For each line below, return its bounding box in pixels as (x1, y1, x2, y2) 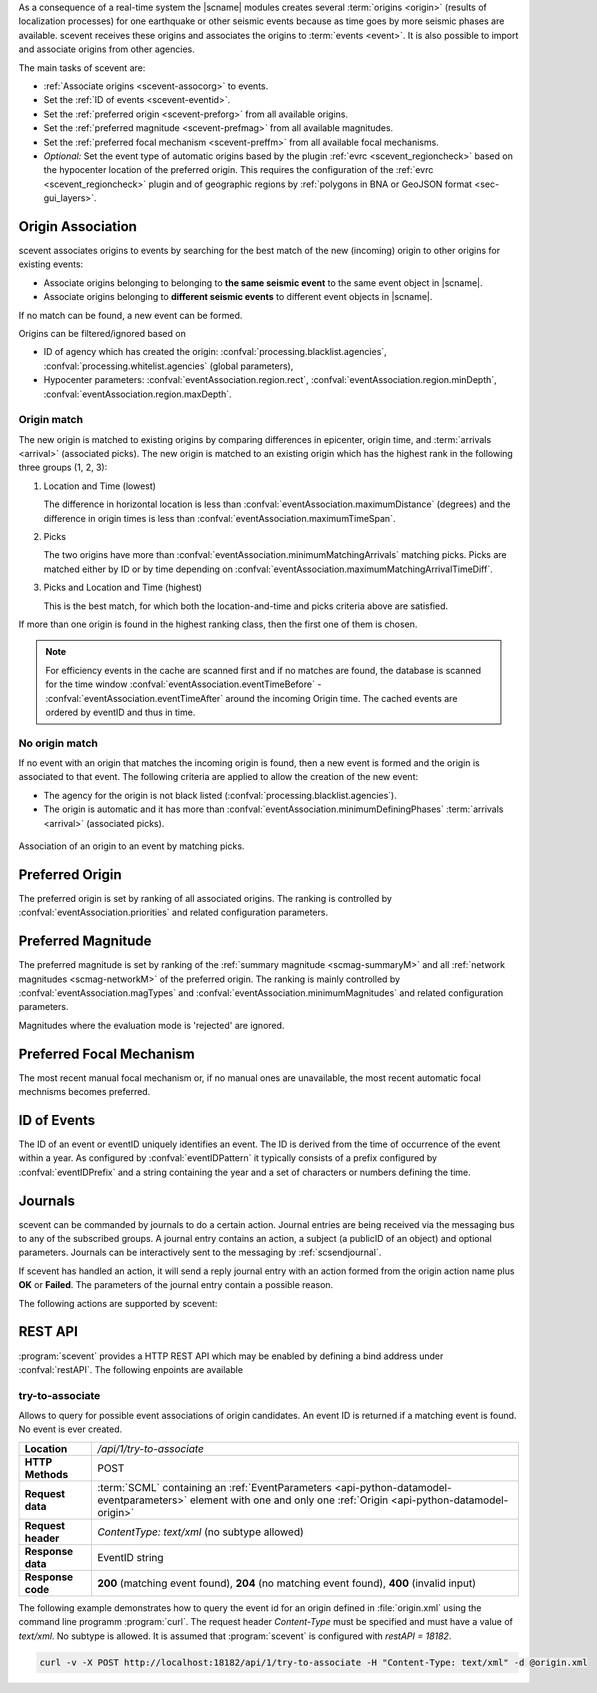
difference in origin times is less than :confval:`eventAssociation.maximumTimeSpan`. (43, 512, 396, 524)
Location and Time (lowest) (43, 480, 157, 492)
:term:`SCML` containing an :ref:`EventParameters (96, 1480, 332, 1494)
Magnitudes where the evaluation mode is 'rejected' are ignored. (18, 1019, 285, 1031)
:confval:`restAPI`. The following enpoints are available (18, 1363, 244, 1375)
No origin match (18, 736, 99, 750)
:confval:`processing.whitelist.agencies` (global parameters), (43, 360, 294, 372)
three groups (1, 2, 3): (18, 461, 108, 474)
